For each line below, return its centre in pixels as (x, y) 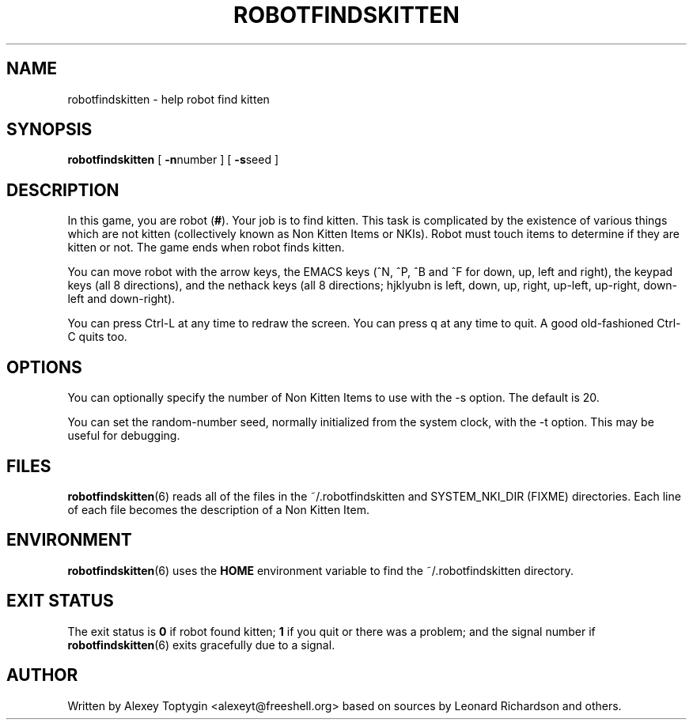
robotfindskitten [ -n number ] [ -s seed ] (173, 160)
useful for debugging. (124, 436)
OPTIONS (44, 367)
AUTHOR (42, 675)
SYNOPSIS (49, 130)
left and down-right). (121, 299)
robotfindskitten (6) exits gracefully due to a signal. (201, 645)
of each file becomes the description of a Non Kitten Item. (218, 509)
